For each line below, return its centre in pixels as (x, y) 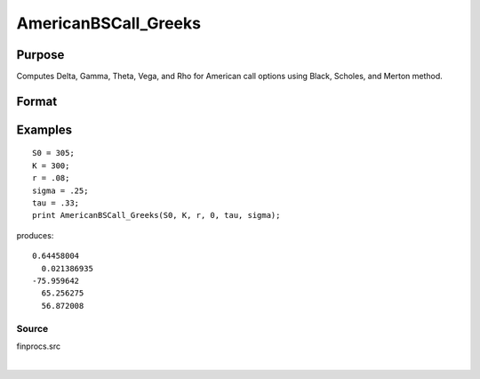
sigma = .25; (60, 190)
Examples (44, 129)
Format (37, 101)
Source (32, 328)
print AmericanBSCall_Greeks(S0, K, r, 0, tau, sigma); (156, 215)
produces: (35, 235)
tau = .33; (56, 203)
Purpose (40, 55)
